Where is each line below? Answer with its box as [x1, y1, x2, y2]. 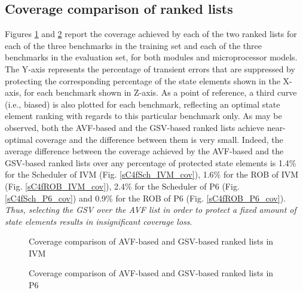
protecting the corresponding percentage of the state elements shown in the [5, 74, 280, 87]
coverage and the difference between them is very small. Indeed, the [35, 133, 283, 145]
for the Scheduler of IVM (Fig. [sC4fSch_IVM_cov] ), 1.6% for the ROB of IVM [5, 168, 299, 181]
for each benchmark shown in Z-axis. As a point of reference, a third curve [24, 86, 297, 99]
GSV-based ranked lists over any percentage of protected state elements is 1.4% [5, 156, 296, 169]
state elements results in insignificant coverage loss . [5, 215, 192, 227]
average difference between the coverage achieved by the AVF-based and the [5, 145, 284, 157]
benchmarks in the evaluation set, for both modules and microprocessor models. [5, 51, 298, 63]
